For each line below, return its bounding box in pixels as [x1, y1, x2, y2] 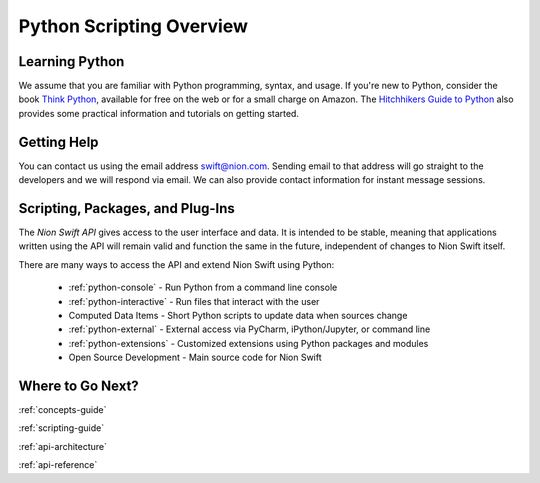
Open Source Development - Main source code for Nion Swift [68, 351, 322, 364]
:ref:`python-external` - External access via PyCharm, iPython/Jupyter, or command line [68, 323, 431, 335]
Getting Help [18, 133, 99, 150]
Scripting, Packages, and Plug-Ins [18, 200, 235, 217]
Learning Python [18, 53, 125, 70]
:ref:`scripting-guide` [18, 422, 105, 434]
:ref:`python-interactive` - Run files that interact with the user [68, 295, 320, 307]
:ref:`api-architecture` [18, 440, 107, 452]
